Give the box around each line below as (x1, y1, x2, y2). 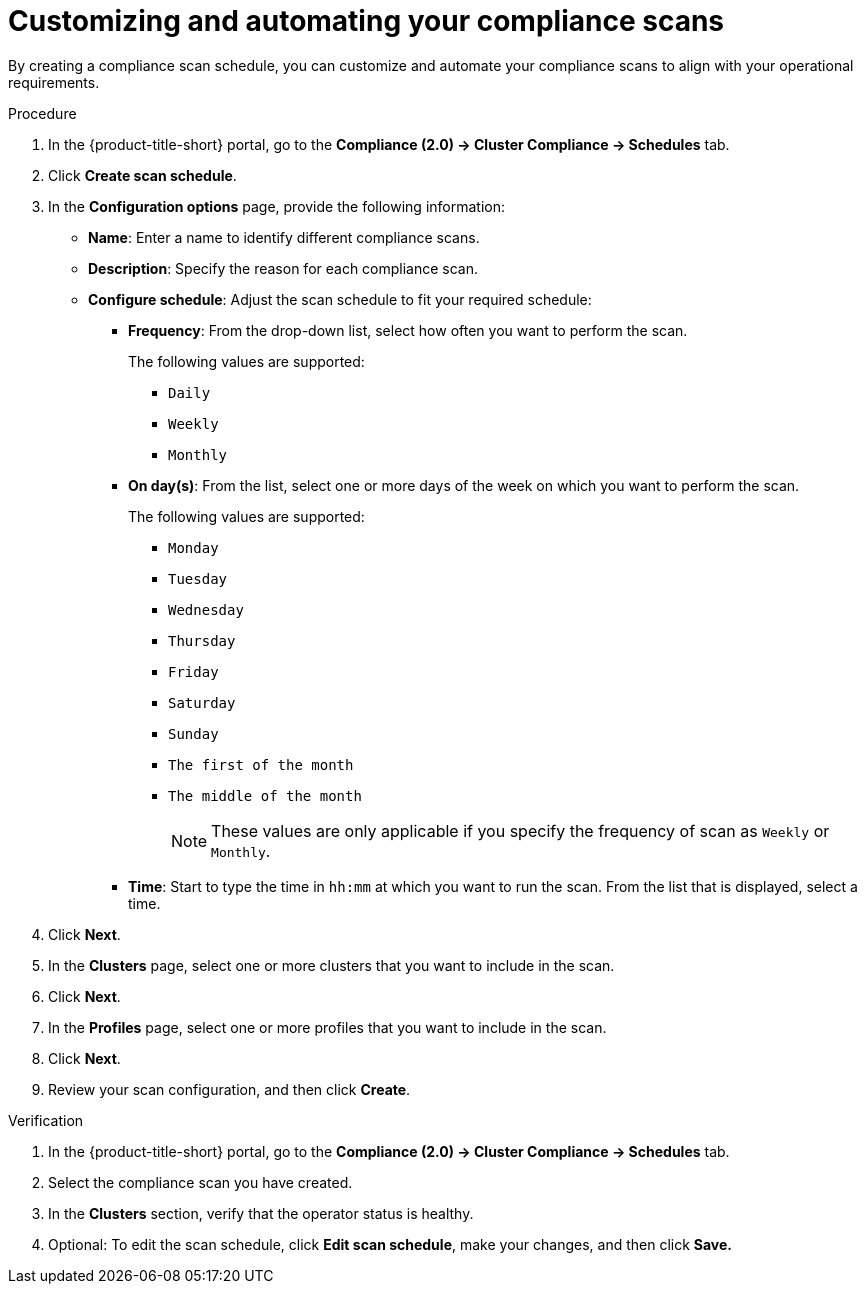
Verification (8, 1111, 84, 1129)
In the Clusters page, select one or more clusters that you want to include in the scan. (48, 956, 615, 974)
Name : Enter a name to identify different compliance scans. (88, 228, 480, 246)
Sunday (168, 725, 219, 742)
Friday (168, 663, 219, 680)
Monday (168, 539, 219, 556)
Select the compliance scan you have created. (48, 1173, 353, 1191)
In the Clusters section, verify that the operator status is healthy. (48, 1204, 474, 1222)
